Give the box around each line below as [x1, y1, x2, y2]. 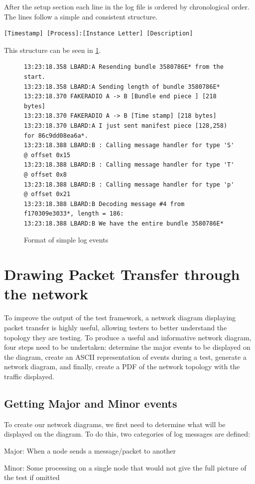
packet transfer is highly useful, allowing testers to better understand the [4, 322, 227, 332]
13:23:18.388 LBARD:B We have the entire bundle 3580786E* [24, 220, 224, 227]
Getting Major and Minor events [4, 395, 177, 411]
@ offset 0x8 [24, 171, 67, 178]
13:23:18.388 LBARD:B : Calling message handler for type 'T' [24, 161, 235, 169]
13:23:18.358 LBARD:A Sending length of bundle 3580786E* [24, 83, 220, 90]
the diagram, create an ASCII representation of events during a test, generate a [4, 351, 247, 362]
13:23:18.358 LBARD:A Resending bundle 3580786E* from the [24, 63, 224, 71]
